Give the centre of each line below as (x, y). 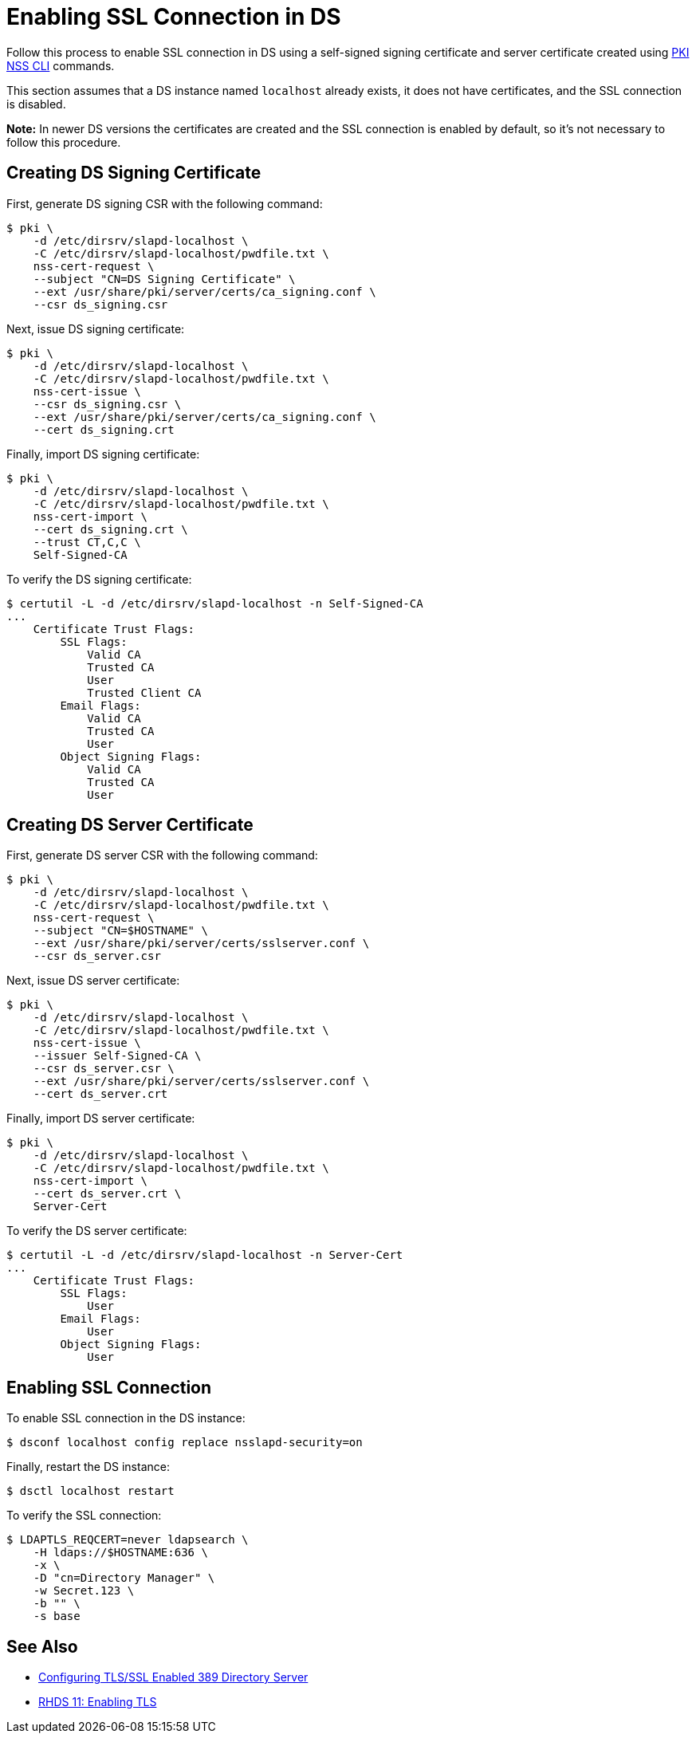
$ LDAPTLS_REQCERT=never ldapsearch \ (128, 1540)
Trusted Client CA (144, 692)
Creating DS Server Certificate (130, 825)
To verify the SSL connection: (84, 1516)
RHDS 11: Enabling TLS (98, 1702)
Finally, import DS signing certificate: (103, 454)
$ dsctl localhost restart (90, 1491)
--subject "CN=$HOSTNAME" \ (120, 931)
